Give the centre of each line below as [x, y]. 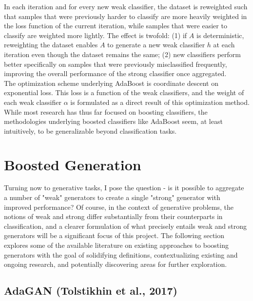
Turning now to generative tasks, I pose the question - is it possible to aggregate [124, 188]
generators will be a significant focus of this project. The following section [114, 235]
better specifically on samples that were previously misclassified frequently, [116, 64]
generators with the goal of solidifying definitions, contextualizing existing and [121, 254]
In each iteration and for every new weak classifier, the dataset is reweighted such [126, 6]
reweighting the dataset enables [51, 45]
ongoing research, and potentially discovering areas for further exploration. [116, 264]
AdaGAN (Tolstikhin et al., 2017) [91, 291]
